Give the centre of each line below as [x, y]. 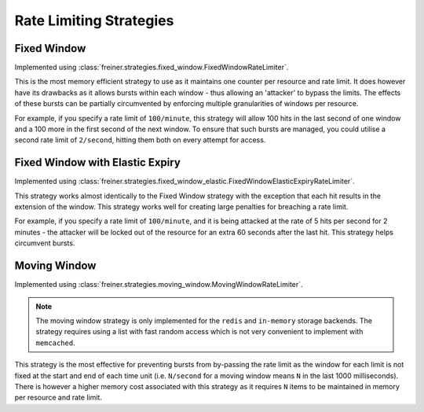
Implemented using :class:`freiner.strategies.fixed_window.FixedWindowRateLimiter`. [152, 68]
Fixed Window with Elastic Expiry [97, 162]
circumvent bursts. [45, 243]
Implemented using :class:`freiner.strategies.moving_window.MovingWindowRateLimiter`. [159, 285]
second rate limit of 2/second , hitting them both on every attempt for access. [140, 140]
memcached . [55, 343]
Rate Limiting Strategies [94, 20]
